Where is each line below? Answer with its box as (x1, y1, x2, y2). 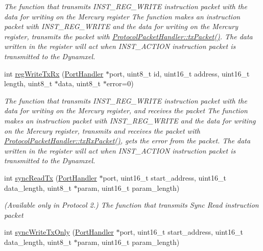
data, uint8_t (58, 78, 101, 89)
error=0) (106, 78, 134, 89)
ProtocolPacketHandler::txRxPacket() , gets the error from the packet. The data (4, 135, 251, 146)
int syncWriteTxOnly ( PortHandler (4, 227, 114, 237)
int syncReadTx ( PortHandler (4, 172, 97, 183)
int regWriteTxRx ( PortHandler (4, 68, 104, 79)
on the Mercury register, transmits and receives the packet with (4, 125, 200, 136)
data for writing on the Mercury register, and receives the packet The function (4, 105, 248, 116)
